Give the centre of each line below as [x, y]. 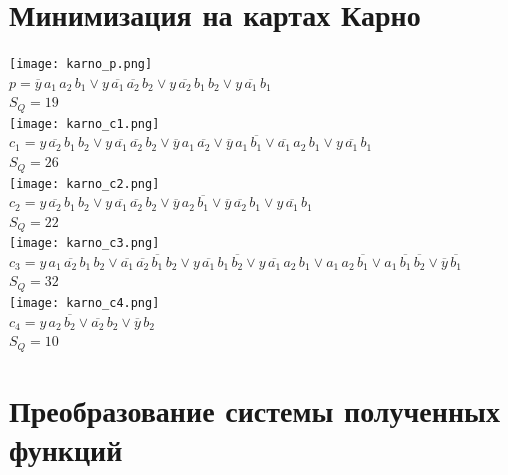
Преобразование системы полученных [254, 409]
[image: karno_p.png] [81, 64]
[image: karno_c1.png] [84, 123]
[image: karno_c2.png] [84, 183]
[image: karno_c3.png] [84, 243]
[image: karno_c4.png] [84, 302]
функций [66, 449]
